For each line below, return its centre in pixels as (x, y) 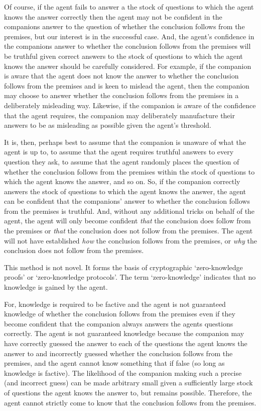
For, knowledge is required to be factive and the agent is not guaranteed (115, 304)
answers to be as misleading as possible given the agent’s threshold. (108, 125)
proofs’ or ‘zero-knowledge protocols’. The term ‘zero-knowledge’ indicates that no (130, 277)
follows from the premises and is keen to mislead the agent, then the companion (127, 85)
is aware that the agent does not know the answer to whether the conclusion (121, 76)
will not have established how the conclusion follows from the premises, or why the (130, 240)
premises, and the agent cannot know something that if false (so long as (114, 363)
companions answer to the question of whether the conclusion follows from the (124, 26)
